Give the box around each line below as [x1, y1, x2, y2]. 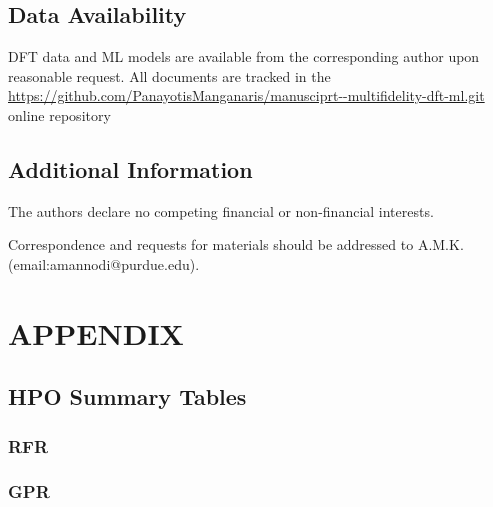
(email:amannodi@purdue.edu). [8, 253, 200, 274]
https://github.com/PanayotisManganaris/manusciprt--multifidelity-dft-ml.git [8, 85, 485, 106]
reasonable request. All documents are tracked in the [8, 65, 331, 86]
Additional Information [8, 153, 253, 184]
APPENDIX [8, 312, 184, 353]
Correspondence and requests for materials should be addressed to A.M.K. [8, 234, 464, 255]
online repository [8, 104, 111, 125]
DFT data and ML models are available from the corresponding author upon [8, 46, 480, 67]
